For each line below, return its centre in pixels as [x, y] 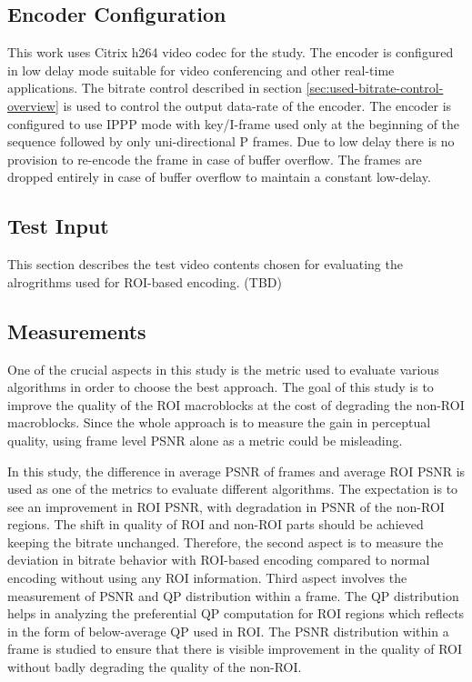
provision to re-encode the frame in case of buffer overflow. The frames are [215, 159]
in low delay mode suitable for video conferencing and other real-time [201, 70]
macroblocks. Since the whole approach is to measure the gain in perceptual [219, 422]
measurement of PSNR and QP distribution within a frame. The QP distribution [233, 595]
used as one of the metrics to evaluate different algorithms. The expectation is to [233, 489]
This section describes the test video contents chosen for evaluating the [205, 264]
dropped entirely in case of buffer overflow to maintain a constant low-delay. [219, 177]
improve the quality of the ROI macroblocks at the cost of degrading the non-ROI [236, 404]
